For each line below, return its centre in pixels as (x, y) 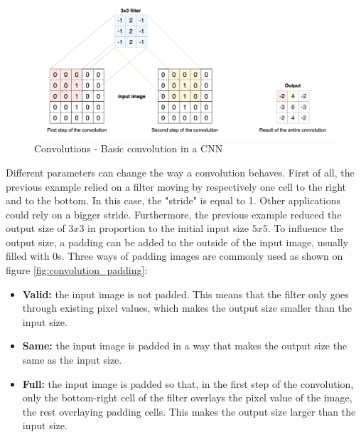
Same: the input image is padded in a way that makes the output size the (185, 346)
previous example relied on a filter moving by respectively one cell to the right (176, 186)
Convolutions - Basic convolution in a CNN (129, 148)
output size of (36, 228)
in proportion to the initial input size (168, 228)
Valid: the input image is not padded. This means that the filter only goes (185, 294)
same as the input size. (72, 360)
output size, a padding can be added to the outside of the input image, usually (177, 242)
